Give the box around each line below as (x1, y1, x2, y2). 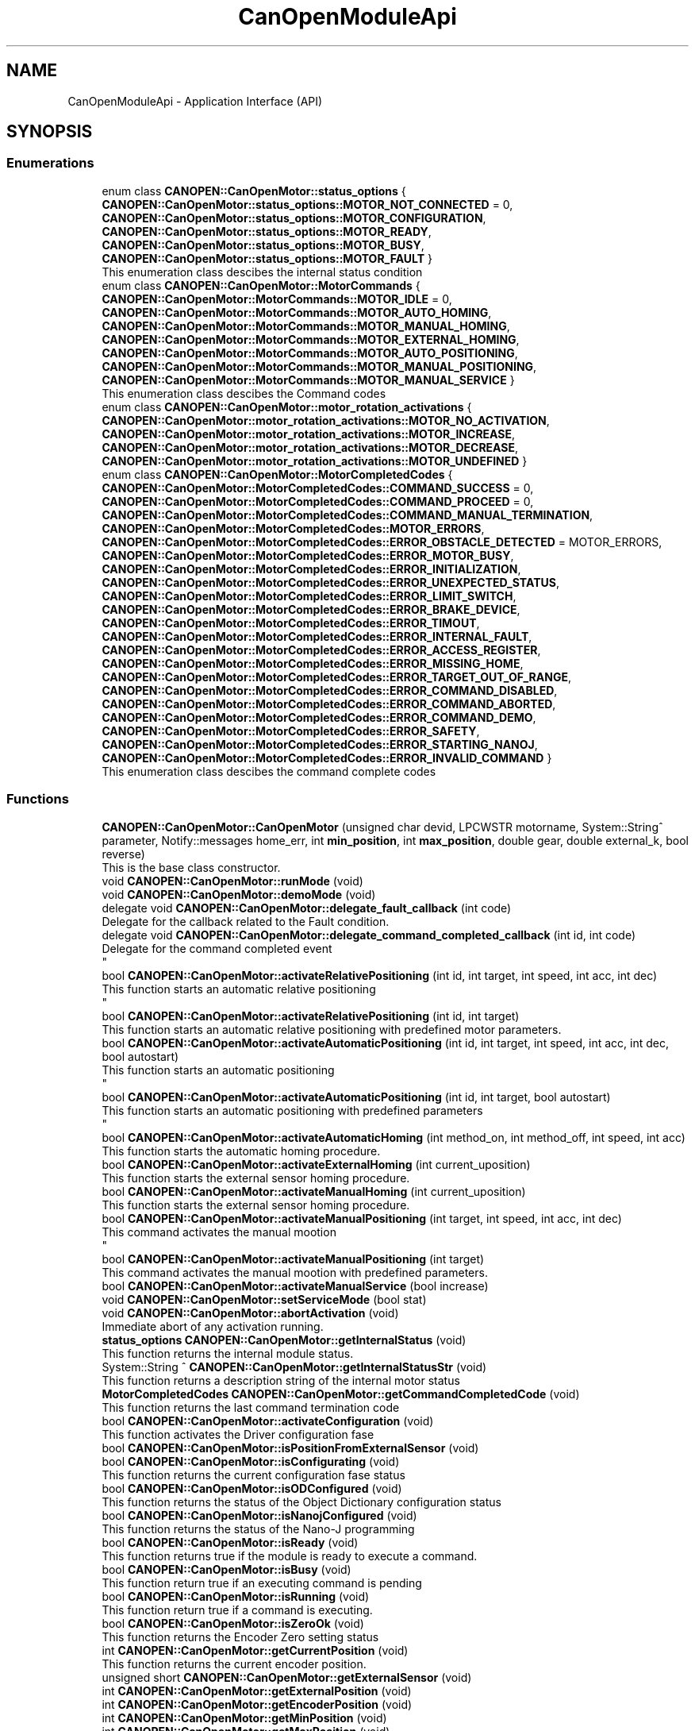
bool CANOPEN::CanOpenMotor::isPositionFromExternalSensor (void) (102, 1440, 479, 1455)
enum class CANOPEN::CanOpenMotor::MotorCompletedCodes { (102, 467, 453, 481)
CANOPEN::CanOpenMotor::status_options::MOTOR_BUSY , (102, 237, 424, 252)
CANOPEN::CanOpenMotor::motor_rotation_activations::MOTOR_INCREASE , (102, 426, 516, 441)
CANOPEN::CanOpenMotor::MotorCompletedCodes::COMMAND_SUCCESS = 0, (102, 480, 534, 495)
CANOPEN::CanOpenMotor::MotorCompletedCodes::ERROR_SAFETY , (102, 723, 480, 738)
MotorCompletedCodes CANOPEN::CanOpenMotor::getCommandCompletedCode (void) (102, 1386, 580, 1401)
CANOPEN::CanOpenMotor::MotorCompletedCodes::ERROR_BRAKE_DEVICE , (102, 602, 520, 616)
